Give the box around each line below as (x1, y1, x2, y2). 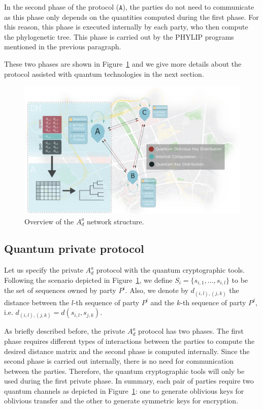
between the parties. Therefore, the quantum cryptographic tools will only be (4, 365, 245, 376)
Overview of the (24, 216, 74, 226)
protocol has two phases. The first (138, 326, 244, 336)
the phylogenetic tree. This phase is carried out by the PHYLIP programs (4, 31, 234, 42)
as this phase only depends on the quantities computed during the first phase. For (4, 11, 259, 22)
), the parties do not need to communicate (122, 2, 254, 12)
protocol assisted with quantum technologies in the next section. (4, 68, 204, 79)
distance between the (4, 297, 70, 307)
